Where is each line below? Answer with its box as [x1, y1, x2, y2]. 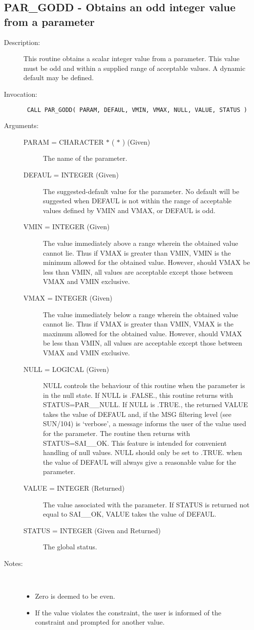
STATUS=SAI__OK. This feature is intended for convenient [43, 437, 227, 448]
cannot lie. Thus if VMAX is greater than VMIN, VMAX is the [43, 319, 233, 329]
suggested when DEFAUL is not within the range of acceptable [43, 196, 232, 206]
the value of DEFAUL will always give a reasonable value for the [43, 456, 236, 467]
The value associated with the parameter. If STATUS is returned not [43, 499, 250, 509]
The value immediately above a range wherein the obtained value [43, 238, 238, 248]
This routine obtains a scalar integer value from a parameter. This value [23, 53, 240, 64]
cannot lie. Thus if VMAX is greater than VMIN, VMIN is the [43, 247, 231, 258]
